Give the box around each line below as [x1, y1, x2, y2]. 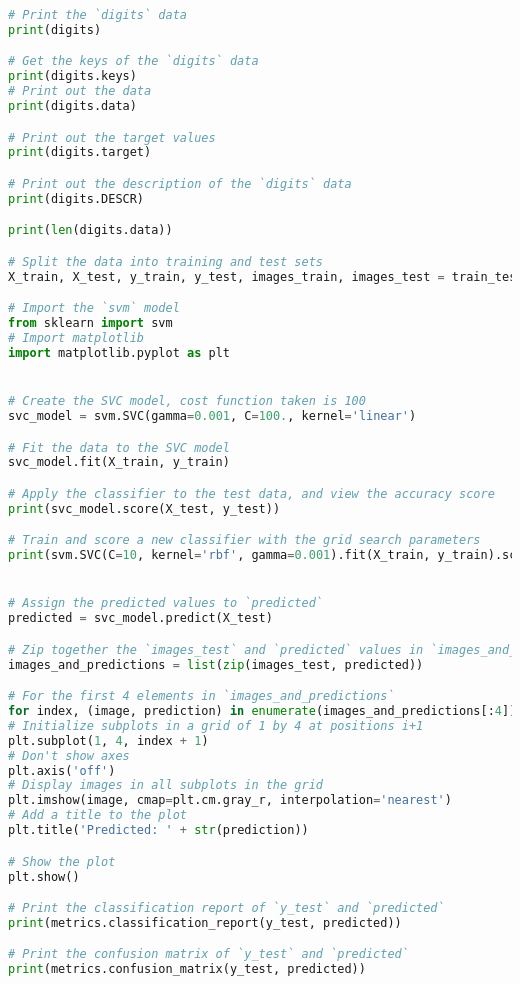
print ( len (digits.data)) [8, 223, 173, 238]
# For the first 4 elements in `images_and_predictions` [8, 689, 395, 704]
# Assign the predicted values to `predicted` [8, 596, 323, 611]
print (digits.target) [8, 145, 152, 160]
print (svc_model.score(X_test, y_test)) [8, 501, 281, 516]
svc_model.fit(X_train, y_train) [8, 455, 230, 470]
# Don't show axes [8, 748, 130, 763]
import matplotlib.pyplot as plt [8, 345, 230, 360]
